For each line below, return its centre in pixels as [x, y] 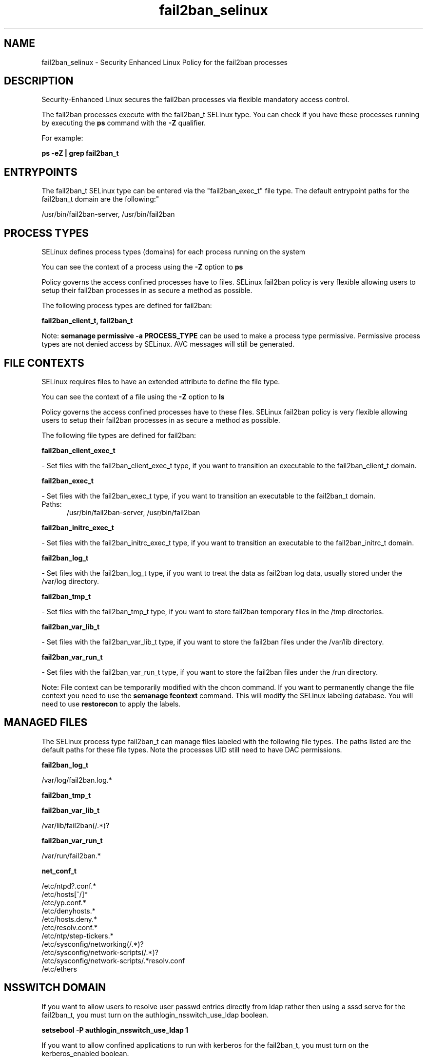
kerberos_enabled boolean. [85, 1053]
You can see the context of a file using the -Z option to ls [133, 396]
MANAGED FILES [46, 723]
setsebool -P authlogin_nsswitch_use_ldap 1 [115, 1030]
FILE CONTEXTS [44, 363]
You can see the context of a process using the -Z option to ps [142, 267]
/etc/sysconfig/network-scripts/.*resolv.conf [113, 960]
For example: [62, 138]
